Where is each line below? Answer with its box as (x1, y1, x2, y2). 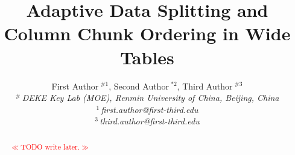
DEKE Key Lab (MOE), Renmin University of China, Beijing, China (22, 91, 279, 104)
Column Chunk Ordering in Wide (4, 21, 291, 46)
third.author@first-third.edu (100, 115, 200, 127)
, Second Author (109, 79, 169, 92)
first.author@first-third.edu (101, 103, 198, 115)
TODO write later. (21, 141, 80, 151)
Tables (120, 44, 174, 69)
